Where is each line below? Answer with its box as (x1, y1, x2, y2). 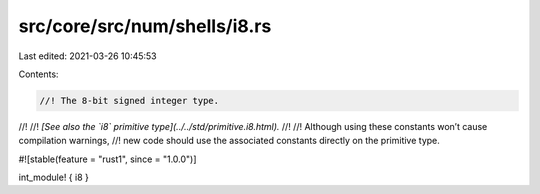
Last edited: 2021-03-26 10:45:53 (18, 50, 157, 62)
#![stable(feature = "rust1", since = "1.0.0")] (18, 153, 197, 165)
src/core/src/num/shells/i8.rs (18, 15, 272, 37)
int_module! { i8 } (18, 171, 89, 184)
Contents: (18, 68, 59, 80)
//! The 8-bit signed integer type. (39, 95, 220, 106)
